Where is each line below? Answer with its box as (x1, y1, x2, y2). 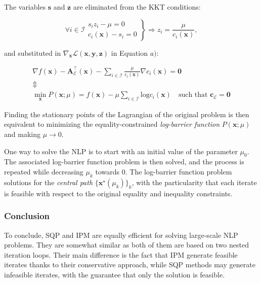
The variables (4, 2, 46, 12)
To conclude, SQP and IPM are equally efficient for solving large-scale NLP (4, 229, 238, 240)
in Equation (111, 47, 148, 58)
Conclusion (4, 209, 50, 222)
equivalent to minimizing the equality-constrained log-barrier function (4, 119, 220, 129)
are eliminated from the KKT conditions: (73, 2, 201, 12)
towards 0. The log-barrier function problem (95, 166, 232, 177)
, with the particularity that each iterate (132, 176, 257, 187)
